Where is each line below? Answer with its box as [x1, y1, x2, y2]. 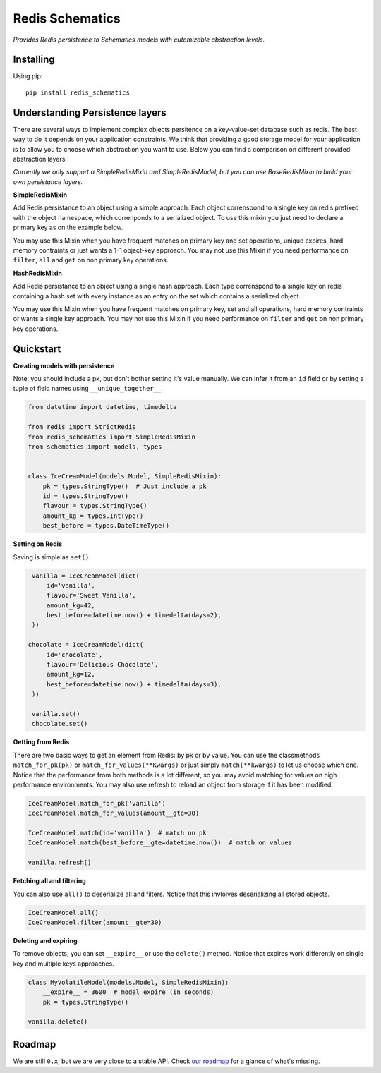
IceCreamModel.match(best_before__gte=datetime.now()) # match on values [28, 839, 293, 847]
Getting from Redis [13, 738, 70, 746]
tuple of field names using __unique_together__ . [13, 384, 164, 393]
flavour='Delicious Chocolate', [46, 660, 159, 669]
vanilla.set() [32, 710, 80, 717]
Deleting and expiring [13, 936, 78, 945]
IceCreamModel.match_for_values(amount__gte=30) [28, 809, 200, 818]
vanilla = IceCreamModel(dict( [32, 571, 140, 580]
